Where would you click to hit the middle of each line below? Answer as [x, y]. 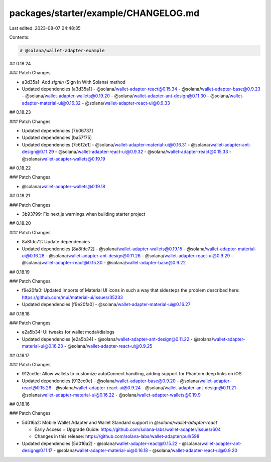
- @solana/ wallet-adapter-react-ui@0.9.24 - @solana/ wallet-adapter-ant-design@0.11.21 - [146, 388]
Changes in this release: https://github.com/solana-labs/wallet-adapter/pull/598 [117, 436]
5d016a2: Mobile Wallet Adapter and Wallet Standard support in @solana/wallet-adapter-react [120, 422]
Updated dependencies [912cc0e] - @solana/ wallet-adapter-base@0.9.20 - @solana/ [111, 381]
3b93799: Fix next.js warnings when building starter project [84, 214]
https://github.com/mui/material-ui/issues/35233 [72, 297]
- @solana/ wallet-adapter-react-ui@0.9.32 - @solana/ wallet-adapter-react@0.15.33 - [143, 152]
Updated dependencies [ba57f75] [57, 137]
